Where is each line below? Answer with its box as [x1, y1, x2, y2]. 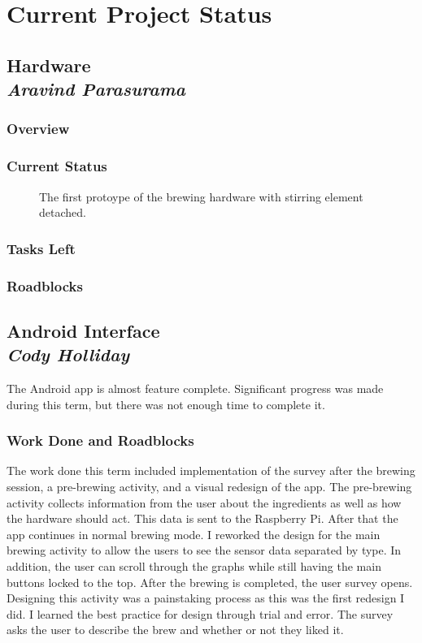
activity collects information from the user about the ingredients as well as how [7, 494, 402, 511]
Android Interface [7, 317, 160, 343]
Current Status [7, 156, 107, 176]
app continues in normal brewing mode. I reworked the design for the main [7, 525, 381, 542]
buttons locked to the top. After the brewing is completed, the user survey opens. [7, 573, 413, 590]
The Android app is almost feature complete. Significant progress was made [7, 380, 384, 397]
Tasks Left [7, 238, 76, 258]
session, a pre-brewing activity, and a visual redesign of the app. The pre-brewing [7, 478, 412, 495]
